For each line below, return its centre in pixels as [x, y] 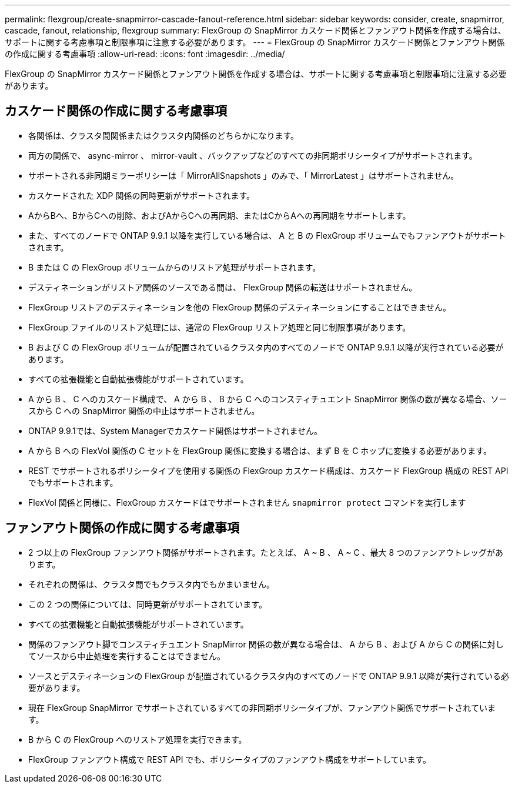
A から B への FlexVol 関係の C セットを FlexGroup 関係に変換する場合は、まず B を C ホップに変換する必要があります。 [260, 450]
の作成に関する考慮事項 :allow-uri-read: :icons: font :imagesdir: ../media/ [145, 54]
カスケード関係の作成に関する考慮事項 [116, 111]
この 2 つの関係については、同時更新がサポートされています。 [148, 604]
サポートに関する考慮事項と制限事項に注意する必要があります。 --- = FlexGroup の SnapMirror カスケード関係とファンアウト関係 [255, 42]
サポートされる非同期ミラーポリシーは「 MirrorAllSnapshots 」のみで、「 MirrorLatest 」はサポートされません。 [244, 175]
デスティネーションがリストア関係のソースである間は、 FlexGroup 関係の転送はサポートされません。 [223, 287]
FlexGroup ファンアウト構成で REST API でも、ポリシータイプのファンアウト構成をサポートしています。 [230, 759]
